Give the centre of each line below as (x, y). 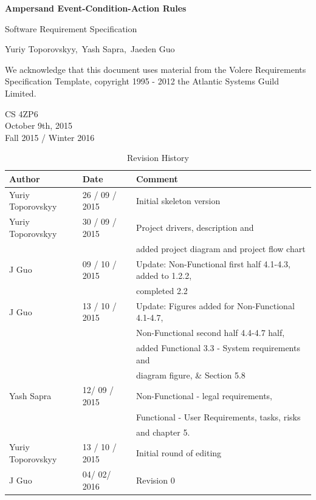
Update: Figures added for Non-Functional (215, 305)
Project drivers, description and (195, 228)
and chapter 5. (163, 432)
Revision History (158, 158)
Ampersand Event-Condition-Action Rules (96, 8)
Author (25, 178)
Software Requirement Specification (71, 28)
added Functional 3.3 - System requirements (218, 348)
